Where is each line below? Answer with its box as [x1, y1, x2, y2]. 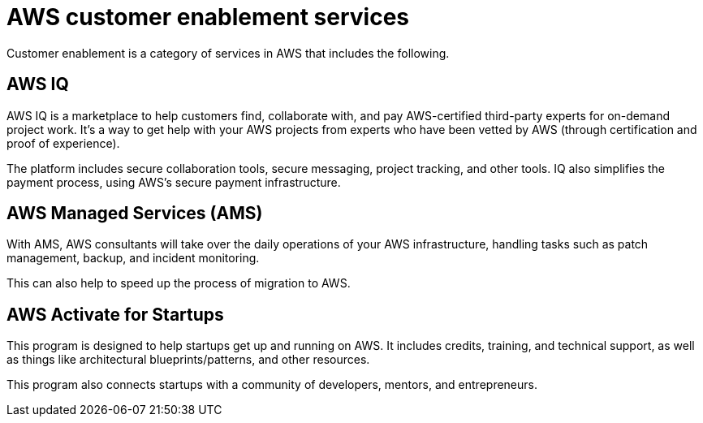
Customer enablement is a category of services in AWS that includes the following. [6, 45, 450, 60]
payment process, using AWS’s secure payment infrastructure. [6, 175, 341, 189]
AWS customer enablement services [6, 3, 410, 31]
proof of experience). [6, 136, 120, 150]
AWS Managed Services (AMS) [6, 203, 263, 224]
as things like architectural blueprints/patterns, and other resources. [6, 352, 370, 367]
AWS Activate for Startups [6, 304, 224, 325]
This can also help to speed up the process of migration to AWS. [6, 276, 351, 291]
